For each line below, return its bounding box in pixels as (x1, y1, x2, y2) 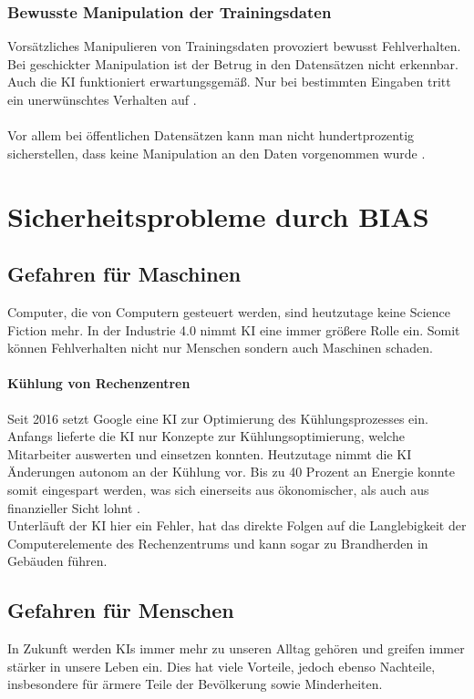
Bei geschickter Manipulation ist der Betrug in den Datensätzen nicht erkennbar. (7, 54, 459, 73)
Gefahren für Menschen (7, 596, 234, 624)
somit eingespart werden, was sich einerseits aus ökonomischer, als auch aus (7, 479, 429, 499)
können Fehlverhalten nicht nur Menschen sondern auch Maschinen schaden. (7, 338, 433, 357)
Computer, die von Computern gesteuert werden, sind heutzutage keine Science (7, 302, 451, 321)
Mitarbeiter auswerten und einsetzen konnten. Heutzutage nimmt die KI (7, 444, 412, 463)
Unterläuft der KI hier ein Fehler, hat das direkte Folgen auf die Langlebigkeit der (7, 516, 467, 535)
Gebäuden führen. (7, 551, 108, 571)
